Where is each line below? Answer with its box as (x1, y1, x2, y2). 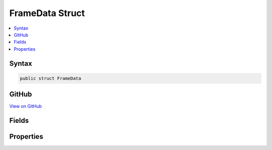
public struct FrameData (20, 75, 82, 81)
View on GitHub (9, 103, 42, 109)
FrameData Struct (9, 8, 85, 19)
